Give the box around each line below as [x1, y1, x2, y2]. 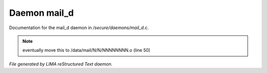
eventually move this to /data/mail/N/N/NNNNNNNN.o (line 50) [22, 47, 151, 53]
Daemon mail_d [9, 7, 74, 18]
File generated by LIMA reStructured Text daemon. [9, 61, 113, 67]
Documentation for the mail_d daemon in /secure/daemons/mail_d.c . [9, 25, 149, 31]
